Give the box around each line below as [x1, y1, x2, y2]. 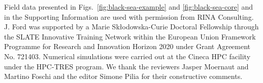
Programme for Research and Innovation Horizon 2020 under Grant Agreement [4, 41, 251, 52]
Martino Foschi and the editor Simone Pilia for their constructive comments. [4, 71, 243, 81]
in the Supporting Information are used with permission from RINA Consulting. [4, 11, 254, 22]
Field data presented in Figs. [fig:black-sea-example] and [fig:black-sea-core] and [4, 2, 253, 12]
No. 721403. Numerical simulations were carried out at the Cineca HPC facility [4, 51, 251, 61]
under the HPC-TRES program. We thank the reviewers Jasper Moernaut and [4, 61, 249, 71]
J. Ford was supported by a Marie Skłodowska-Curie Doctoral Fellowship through [4, 21, 259, 32]
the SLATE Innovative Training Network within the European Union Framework [4, 31, 256, 41]
